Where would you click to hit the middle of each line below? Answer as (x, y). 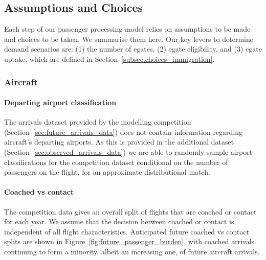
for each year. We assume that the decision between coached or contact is (119, 221)
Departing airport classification (60, 102)
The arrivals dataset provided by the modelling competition (98, 122)
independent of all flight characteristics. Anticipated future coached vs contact (127, 231)
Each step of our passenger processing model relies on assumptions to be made (127, 29)
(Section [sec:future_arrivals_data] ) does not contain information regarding (124, 132)
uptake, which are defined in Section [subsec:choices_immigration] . (109, 58)
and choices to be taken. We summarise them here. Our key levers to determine (129, 39)
